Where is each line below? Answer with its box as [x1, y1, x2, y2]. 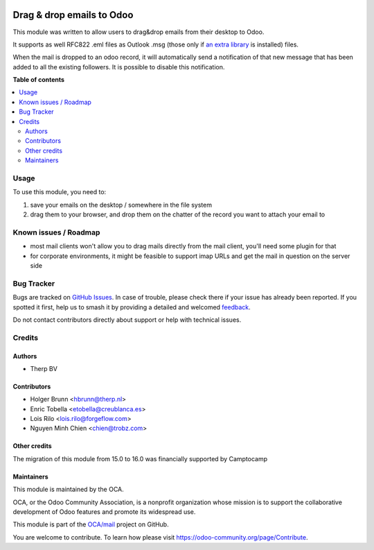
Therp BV [30, 364, 58, 372]
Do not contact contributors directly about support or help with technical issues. [12, 316, 242, 324]
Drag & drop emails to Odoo [12, 9, 134, 21]
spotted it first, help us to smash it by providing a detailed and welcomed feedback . [12, 302, 251, 311]
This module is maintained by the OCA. [12, 485, 124, 494]
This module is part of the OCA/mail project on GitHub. [12, 520, 169, 528]
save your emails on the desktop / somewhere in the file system [30, 200, 213, 209]
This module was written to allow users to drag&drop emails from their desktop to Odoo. [12, 28, 265, 36]
